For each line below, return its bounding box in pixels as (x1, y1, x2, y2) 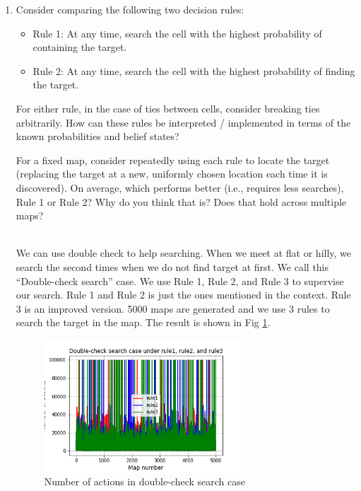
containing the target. (32, 40, 127, 54)
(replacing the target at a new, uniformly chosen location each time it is (16, 166, 328, 181)
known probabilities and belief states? (16, 129, 179, 144)
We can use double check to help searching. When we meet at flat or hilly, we (16, 245, 352, 260)
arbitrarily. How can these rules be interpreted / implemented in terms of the (16, 115, 351, 129)
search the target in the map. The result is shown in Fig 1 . (16, 315, 271, 330)
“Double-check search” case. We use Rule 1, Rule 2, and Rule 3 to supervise (16, 273, 344, 288)
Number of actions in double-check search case (44, 474, 245, 489)
